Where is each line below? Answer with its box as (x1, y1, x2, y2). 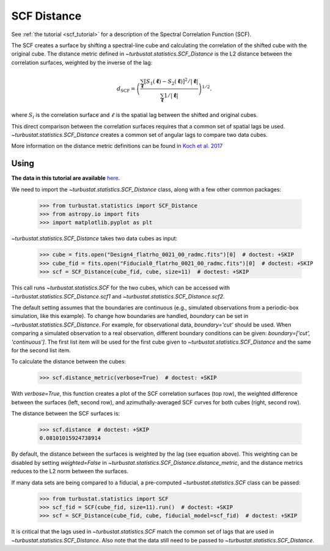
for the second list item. (11, 346, 71, 354)
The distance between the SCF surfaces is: (11, 410, 120, 417)
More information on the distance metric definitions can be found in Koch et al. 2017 (11, 142, 223, 150)
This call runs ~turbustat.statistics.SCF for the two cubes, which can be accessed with (11, 284, 230, 292)
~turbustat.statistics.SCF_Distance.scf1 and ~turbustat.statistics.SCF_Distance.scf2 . (11, 292, 225, 300)
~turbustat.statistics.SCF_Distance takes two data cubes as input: (11, 235, 178, 242)
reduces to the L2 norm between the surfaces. (11, 468, 128, 475)
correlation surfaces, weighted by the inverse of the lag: (11, 59, 153, 66)
